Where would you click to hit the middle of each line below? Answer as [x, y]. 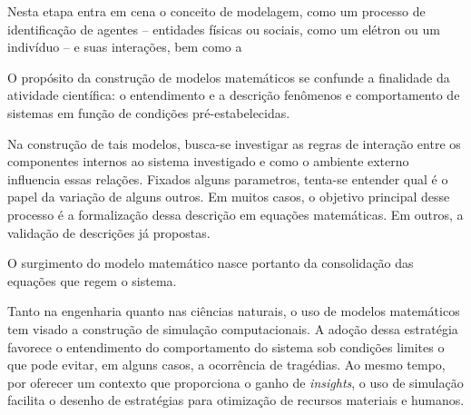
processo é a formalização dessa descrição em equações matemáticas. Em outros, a [235, 214]
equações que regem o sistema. [92, 280]
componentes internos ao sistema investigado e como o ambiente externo [208, 161]
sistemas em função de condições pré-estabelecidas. [149, 112]
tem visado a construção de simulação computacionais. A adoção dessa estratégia [233, 328]
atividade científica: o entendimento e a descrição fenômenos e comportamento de [234, 95]
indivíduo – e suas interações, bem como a [125, 47]
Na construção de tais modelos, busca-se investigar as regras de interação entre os [234, 143]
